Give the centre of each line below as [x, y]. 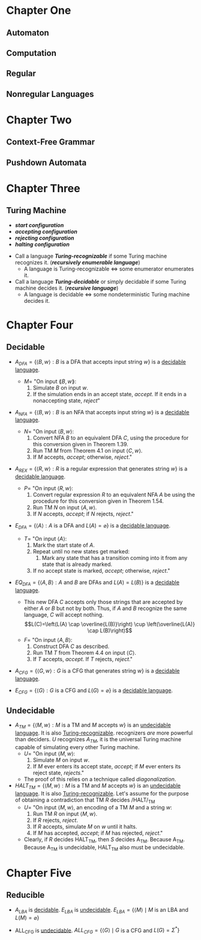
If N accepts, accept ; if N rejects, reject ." [83, 514]
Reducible [25, 895]
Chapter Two [39, 120]
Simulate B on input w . [61, 388]
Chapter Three [43, 188]
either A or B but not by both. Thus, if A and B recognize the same [105, 608]
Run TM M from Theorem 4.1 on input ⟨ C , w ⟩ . [88, 451]
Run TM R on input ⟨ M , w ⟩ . [65, 814]
